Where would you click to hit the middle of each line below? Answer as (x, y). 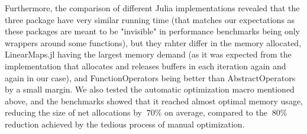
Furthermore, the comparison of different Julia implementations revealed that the (152, 8)
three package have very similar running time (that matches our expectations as (150, 19)
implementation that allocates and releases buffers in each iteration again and (146, 66)
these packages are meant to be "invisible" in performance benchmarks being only (152, 31)
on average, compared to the (216, 112)
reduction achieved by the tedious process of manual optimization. (125, 124)
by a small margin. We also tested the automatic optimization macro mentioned (150, 89)
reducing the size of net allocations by (73, 112)
